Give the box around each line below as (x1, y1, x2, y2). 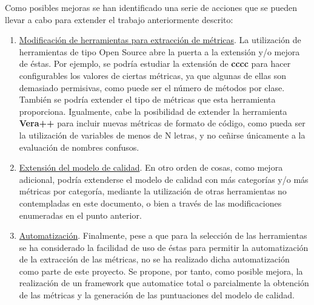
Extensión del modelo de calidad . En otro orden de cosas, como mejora (19, 161, 283, 174)
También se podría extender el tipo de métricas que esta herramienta (19, 93, 276, 106)
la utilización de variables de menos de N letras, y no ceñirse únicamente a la (19, 128, 306, 141)
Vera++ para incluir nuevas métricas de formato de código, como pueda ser (19, 117, 306, 129)
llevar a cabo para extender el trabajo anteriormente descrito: (5, 13, 233, 26)
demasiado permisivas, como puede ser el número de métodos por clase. (19, 81, 285, 94)
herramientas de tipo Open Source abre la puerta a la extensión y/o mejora (19, 45, 300, 58)
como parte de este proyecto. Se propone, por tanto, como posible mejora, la (19, 264, 303, 277)
